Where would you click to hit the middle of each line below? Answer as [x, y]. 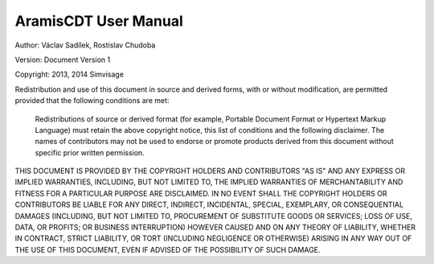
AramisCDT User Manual [99, 21]
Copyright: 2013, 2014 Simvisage [70, 74]
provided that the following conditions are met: [92, 101]
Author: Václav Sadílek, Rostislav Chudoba [85, 45]
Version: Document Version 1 [63, 60]
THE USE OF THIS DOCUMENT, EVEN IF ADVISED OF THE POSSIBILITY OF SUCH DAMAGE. [168, 250]
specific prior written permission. [90, 152]
